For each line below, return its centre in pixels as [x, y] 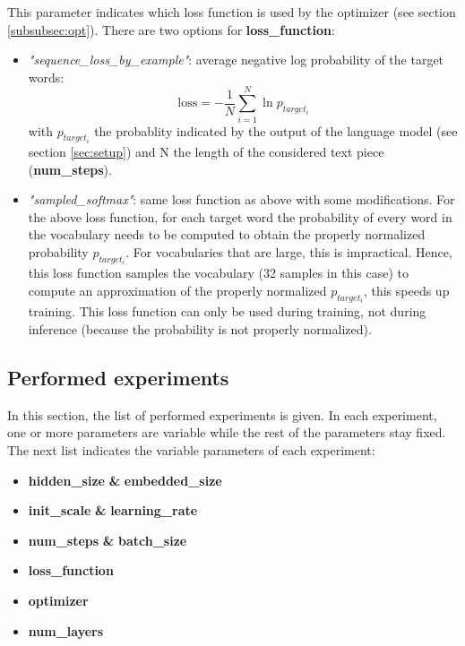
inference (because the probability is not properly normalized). [200, 328]
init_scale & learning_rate [113, 510]
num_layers [66, 630]
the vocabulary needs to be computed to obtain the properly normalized [227, 234]
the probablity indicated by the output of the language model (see [276, 130]
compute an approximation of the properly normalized [177, 290]
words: [46, 77]
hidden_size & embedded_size [125, 480]
